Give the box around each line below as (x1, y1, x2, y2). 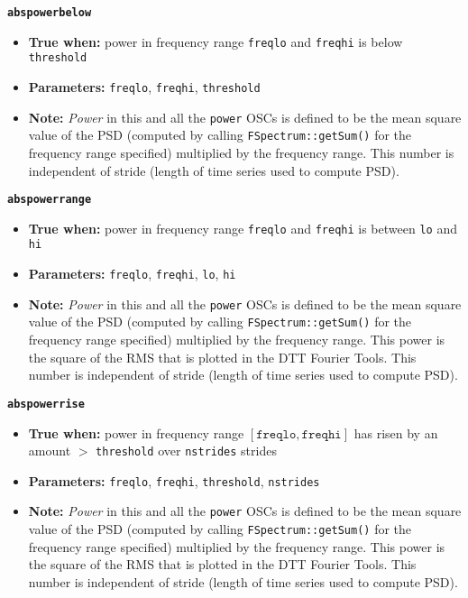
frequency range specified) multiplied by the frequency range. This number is (28, 143, 454, 161)
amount (28, 441, 71, 460)
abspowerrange (7, 193, 92, 207)
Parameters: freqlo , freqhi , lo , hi (28, 264, 236, 283)
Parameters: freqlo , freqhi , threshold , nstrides (28, 471, 320, 490)
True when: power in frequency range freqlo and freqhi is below (28, 32, 403, 51)
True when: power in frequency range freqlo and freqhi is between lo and (28, 218, 457, 237)
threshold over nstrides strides (96, 441, 277, 460)
